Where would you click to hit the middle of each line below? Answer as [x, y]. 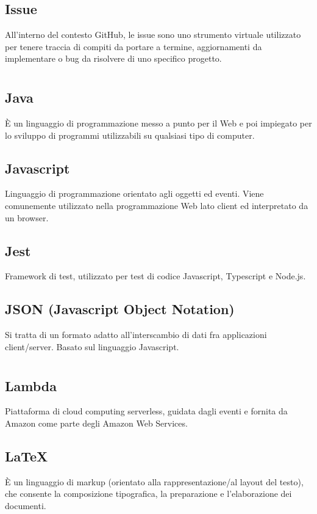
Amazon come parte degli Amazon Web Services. [96, 423]
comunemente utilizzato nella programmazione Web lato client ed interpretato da [157, 205]
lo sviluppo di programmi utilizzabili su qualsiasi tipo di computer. [130, 135]
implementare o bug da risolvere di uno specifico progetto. [113, 58]
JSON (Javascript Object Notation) [120, 309]
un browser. [27, 217]
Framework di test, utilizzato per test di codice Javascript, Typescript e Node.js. [155, 276]
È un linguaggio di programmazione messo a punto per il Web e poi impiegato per [158, 123]
